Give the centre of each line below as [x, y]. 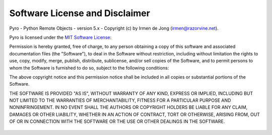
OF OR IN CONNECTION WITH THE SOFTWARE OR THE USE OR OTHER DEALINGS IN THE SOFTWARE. [117, 121]
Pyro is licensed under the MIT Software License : [60, 37]
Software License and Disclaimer [80, 13]
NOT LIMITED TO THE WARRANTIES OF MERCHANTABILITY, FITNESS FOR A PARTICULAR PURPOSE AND [120, 100]
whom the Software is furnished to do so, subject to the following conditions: [89, 67]
